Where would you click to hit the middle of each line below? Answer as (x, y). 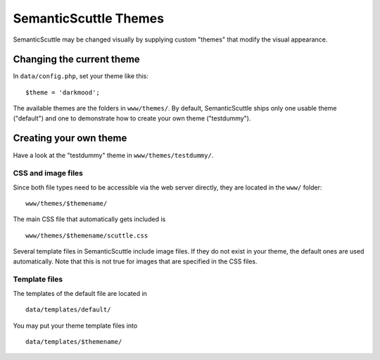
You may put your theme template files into (75, 325)
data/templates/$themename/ (74, 341)
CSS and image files (48, 173)
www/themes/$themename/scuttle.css (87, 235)
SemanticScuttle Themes (89, 18)
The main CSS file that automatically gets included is (89, 219)
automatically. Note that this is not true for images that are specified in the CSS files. (135, 261)
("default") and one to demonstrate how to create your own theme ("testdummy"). (132, 118)
